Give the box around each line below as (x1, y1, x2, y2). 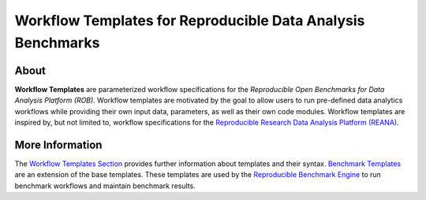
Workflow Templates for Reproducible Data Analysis (14, 12, 365, 29)
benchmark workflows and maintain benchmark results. (14, 181, 196, 191)
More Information (14, 138, 103, 151)
